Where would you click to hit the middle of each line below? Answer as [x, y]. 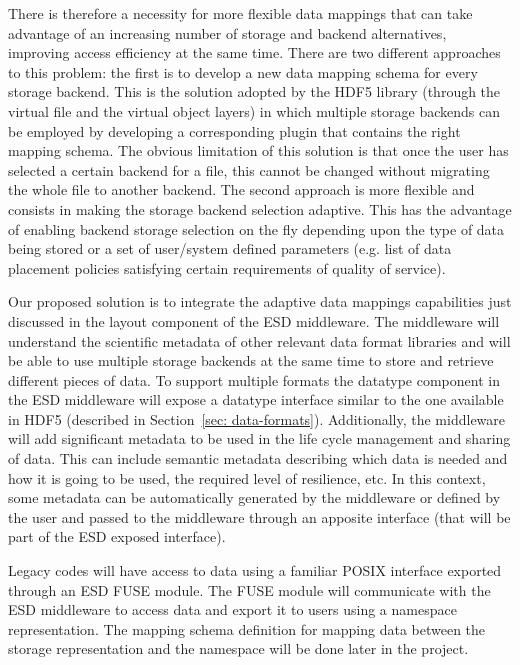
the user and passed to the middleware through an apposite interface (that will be [259, 516]
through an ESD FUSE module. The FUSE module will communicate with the [249, 589]
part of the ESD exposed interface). [117, 536]
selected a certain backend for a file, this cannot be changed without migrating [249, 169]
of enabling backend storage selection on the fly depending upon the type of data [256, 228]
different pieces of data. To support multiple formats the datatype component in [254, 379]
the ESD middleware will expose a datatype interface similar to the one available [256, 399]
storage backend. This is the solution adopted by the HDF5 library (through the [254, 91]
